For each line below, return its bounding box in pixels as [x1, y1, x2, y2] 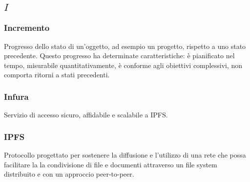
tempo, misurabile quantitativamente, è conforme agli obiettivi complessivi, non [4, 60, 242, 70]
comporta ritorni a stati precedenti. [4, 69, 110, 80]
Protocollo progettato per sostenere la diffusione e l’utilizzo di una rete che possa [4, 150, 246, 160]
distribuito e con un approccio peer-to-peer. [4, 169, 134, 179]
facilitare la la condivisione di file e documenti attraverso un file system [4, 159, 217, 169]
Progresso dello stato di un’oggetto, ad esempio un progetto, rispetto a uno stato [4, 41, 246, 51]
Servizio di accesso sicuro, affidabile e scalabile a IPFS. [4, 110, 168, 120]
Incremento [4, 22, 50, 34]
